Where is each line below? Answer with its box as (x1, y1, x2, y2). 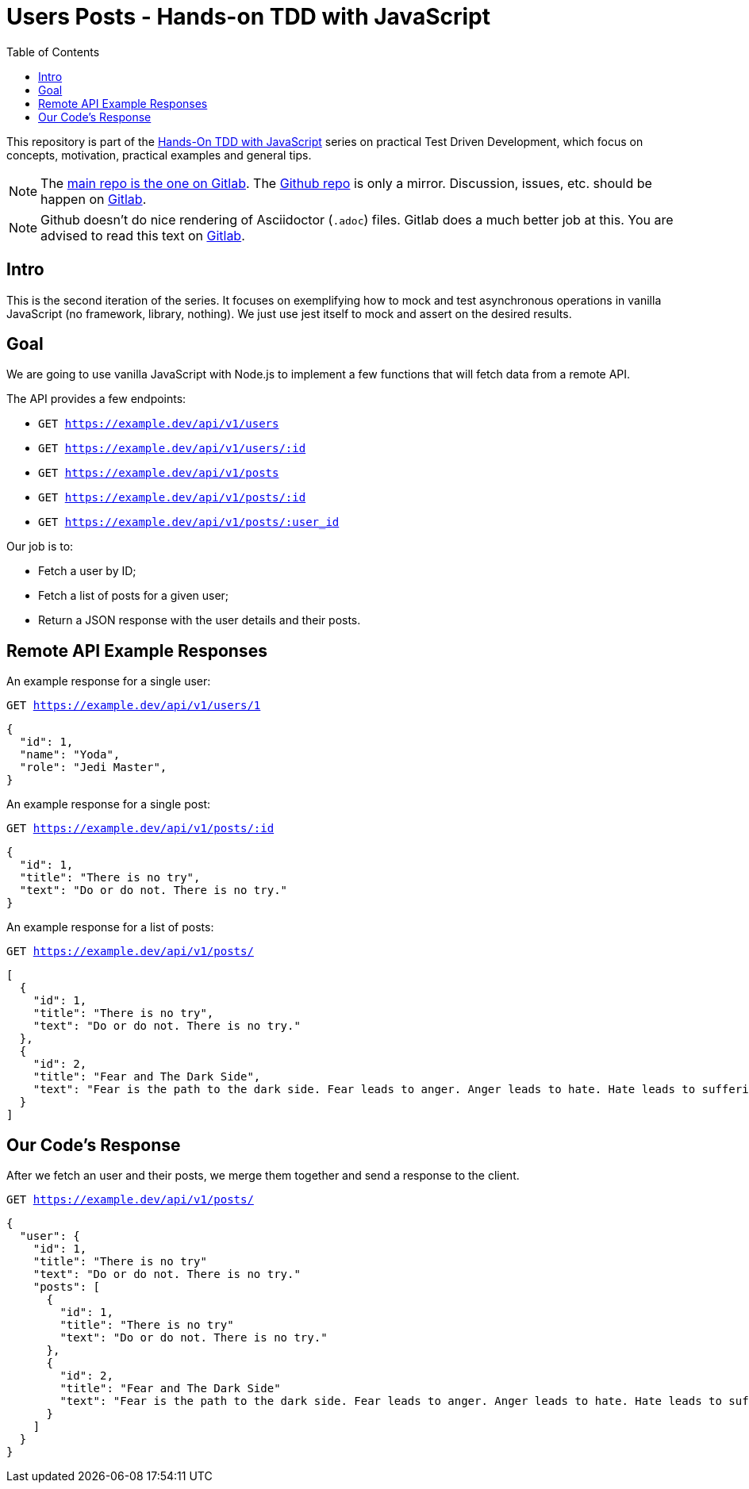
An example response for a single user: (6, 674, 211, 689)
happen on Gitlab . (40, 190, 147, 207)
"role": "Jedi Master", (19, 761, 167, 774)
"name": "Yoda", (19, 748, 121, 762)
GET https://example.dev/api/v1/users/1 (6, 699, 261, 712)
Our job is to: (6, 539, 74, 554)
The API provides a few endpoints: (6, 392, 186, 406)
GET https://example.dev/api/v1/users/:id (38, 442, 306, 455)
